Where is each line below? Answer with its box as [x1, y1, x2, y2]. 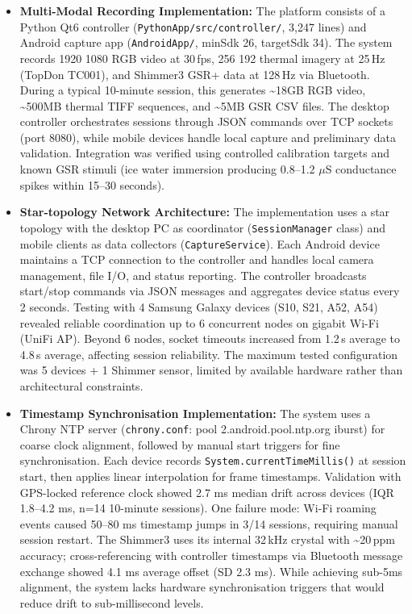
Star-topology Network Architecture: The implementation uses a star [19, 203, 390, 220]
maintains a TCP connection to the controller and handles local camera [19, 251, 374, 268]
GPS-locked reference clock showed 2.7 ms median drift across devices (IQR [19, 483, 394, 500]
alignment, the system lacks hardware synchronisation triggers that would [19, 578, 385, 595]
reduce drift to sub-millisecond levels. [19, 594, 204, 611]
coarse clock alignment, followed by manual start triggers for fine [19, 436, 340, 453]
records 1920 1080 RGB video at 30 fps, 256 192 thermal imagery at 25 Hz [19, 49, 385, 66]
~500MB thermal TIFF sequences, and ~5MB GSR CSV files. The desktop [19, 97, 389, 114]
